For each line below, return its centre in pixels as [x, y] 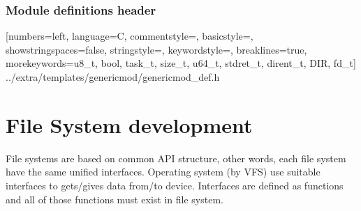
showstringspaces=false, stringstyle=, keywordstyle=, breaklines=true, [156, 49]
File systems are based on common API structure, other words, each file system [176, 158]
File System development [129, 124]
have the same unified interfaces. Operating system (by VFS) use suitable [163, 172]
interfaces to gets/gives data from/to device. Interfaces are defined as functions [175, 185]
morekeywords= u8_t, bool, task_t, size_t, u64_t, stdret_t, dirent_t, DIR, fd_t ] [181, 63]
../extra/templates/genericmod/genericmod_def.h [113, 77]
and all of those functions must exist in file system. [115, 199]
